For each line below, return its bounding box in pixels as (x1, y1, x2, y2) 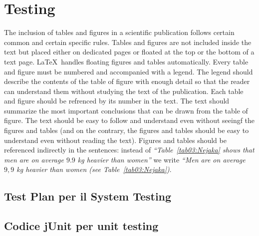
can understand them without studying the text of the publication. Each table (4, 85, 244, 96)
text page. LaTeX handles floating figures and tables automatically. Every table (4, 56, 249, 66)
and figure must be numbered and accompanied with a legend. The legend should (4, 66, 253, 76)
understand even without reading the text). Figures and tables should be (4, 134, 227, 145)
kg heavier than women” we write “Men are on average (77, 154, 246, 164)
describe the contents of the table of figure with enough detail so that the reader (4, 76, 250, 86)
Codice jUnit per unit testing (4, 218, 159, 233)
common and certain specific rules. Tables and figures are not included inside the (4, 36, 252, 47)
